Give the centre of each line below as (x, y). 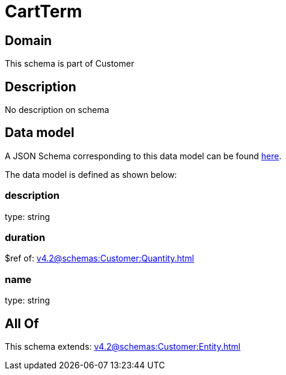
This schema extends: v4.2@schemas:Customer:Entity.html (123, 346)
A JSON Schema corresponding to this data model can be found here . (143, 156)
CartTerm (44, 11)
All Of (22, 323)
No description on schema (57, 110)
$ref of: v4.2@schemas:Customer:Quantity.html (99, 258)
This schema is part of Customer (70, 64)
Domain (29, 40)
